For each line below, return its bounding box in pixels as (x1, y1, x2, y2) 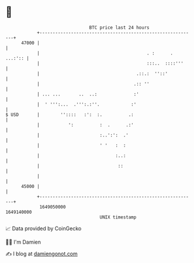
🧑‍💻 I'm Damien (5, 238, 41, 245)
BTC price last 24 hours (89, 25, 150, 30)
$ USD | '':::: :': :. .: (5, 111, 134, 118)
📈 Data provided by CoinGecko (5, 225, 82, 232)
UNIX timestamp (99, 214, 137, 220)
